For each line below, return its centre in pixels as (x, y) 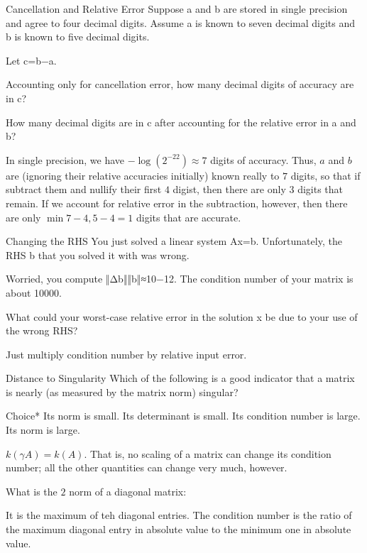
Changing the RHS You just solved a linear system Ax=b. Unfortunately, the (174, 241)
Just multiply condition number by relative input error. (126, 354)
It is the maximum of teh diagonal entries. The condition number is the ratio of (179, 515)
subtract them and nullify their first (84, 189)
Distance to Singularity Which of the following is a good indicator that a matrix (180, 378)
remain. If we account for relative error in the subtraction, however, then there (177, 203)
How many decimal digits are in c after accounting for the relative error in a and (181, 122)
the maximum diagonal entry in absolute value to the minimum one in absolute (179, 529)
